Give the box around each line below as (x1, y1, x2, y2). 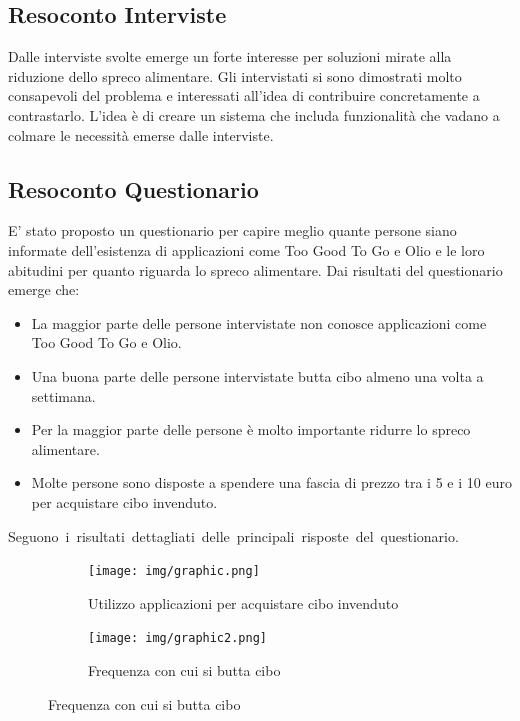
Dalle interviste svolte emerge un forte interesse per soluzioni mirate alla (8, 46, 452, 67)
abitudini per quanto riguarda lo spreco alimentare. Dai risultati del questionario (8, 259, 503, 280)
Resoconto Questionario (8, 173, 259, 204)
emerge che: (8, 279, 80, 300)
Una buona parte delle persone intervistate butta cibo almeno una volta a (31, 365, 484, 386)
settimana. (31, 385, 96, 406)
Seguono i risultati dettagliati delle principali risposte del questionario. (8, 525, 459, 546)
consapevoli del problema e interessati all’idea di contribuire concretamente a (8, 85, 480, 106)
